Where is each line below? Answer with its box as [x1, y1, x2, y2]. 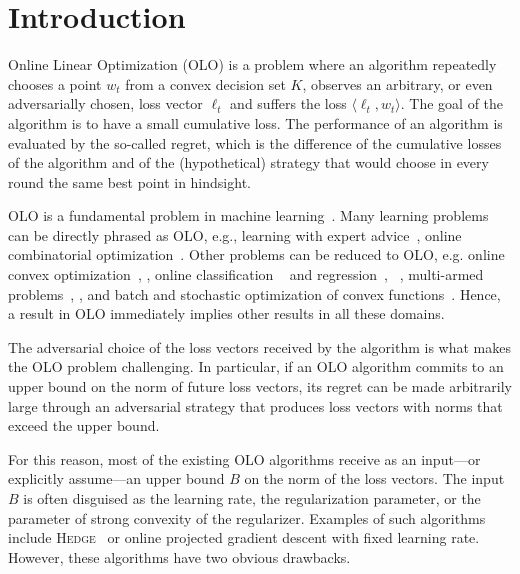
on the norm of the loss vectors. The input [244, 468, 505, 489]
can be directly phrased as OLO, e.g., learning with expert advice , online [8, 224, 462, 245]
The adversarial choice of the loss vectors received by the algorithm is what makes [8, 336, 512, 357]
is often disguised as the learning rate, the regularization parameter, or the [23, 488, 481, 508]
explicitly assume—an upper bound [8, 468, 225, 489]
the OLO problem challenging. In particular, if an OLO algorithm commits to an [8, 356, 504, 377]
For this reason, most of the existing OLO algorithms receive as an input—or [8, 448, 481, 469]
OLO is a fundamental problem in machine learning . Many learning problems [8, 205, 489, 226]
